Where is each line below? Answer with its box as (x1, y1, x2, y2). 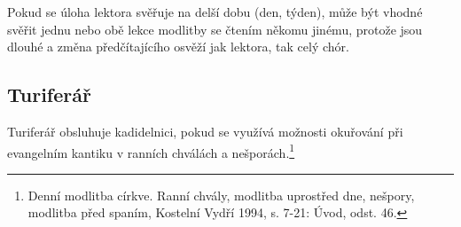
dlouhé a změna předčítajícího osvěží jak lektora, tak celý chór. (7, 37, 349, 56)
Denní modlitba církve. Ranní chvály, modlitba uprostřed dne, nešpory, (27, 185, 415, 204)
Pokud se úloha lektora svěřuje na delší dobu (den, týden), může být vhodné (7, 3, 423, 20)
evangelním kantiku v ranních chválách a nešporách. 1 (7, 140, 295, 161)
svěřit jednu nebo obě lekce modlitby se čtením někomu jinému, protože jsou (7, 20, 423, 38)
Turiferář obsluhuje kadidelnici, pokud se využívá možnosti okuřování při (7, 121, 403, 140)
